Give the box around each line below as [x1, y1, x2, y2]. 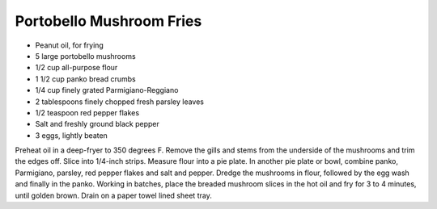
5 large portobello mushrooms [35, 51, 137, 61]
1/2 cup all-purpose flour [35, 63, 118, 73]
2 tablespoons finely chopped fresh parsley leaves [35, 97, 205, 107]
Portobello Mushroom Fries [15, 12, 202, 30]
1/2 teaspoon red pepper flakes [35, 107, 140, 117]
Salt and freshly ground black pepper [35, 119, 159, 129]
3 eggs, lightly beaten [35, 130, 108, 140]
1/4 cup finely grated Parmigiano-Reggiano [35, 86, 179, 95]
